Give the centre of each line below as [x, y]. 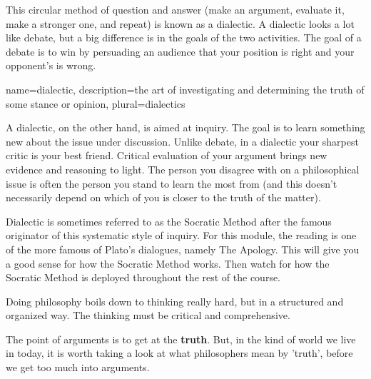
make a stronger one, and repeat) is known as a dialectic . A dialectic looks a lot [180, 23]
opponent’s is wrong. [51, 65]
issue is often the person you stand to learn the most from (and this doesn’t [172, 183]
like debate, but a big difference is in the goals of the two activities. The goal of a [184, 37]
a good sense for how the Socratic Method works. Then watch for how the [168, 263]
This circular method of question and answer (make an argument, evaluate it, [175, 9]
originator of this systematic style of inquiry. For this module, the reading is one [181, 235]
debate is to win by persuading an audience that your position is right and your [180, 51]
